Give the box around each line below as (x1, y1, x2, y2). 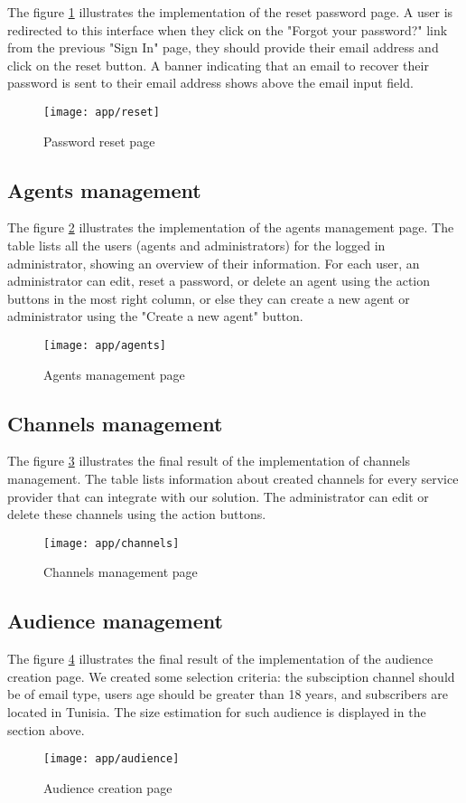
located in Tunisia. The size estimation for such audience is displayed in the (7, 703, 426, 722)
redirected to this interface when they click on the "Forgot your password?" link (7, 20, 448, 39)
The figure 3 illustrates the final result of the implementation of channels (7, 451, 411, 470)
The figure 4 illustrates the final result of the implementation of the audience (7, 649, 433, 668)
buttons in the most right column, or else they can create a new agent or (7, 288, 410, 307)
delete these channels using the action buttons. (7, 505, 266, 524)
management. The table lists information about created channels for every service (7, 469, 459, 488)
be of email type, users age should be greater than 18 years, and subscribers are (7, 685, 449, 704)
